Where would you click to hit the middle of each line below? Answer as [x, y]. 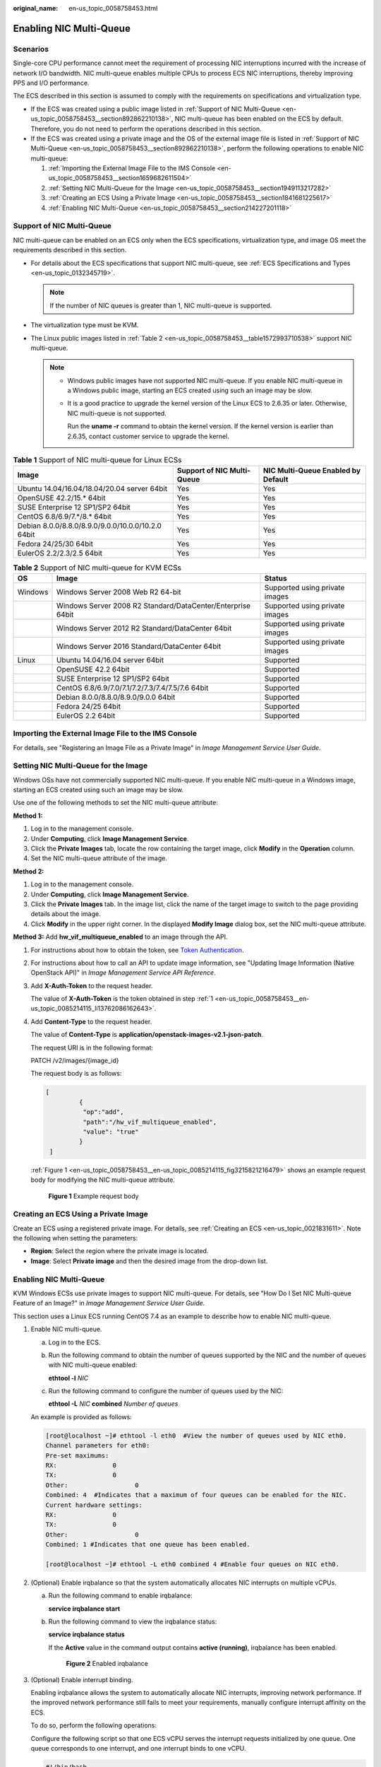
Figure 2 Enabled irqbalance [107, 1664]
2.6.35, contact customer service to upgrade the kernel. [148, 436]
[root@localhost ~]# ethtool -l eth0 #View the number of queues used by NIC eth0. [196, 1436]
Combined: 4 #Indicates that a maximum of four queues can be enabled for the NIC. [196, 1495]
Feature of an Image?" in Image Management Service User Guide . [109, 1303]
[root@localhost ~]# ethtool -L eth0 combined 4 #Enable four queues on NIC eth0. [193, 1564]
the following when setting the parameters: [75, 1238]
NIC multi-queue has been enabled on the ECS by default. [259, 119]
